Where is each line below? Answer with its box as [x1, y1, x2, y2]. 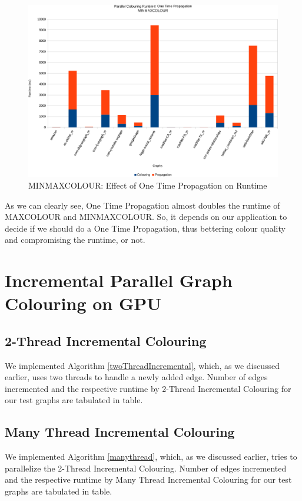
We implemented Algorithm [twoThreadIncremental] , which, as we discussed [5, 359, 280, 371]
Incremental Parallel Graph [5, 268, 233, 292]
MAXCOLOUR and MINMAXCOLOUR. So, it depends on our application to [5, 210, 287, 223]
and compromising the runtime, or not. [5, 233, 145, 246]
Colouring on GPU [5, 291, 162, 315]
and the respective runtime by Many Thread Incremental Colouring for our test [5, 473, 292, 486]
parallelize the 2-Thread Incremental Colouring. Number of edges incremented [5, 462, 287, 474]
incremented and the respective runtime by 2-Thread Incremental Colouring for [5, 382, 291, 394]
